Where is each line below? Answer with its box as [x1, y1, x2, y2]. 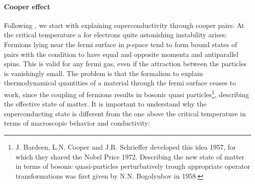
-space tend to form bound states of [129, 39, 237, 49]
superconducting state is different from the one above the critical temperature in [4, 108, 246, 118]
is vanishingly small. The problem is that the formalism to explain [4, 68, 203, 78]
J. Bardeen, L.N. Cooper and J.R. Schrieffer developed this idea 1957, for [15, 141, 236, 152]
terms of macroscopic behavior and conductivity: [4, 118, 150, 128]
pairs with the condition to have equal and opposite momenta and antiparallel [4, 49, 239, 59]
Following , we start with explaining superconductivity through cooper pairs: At [4, 20, 245, 30]
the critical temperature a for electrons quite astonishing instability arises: [4, 29, 227, 40]
